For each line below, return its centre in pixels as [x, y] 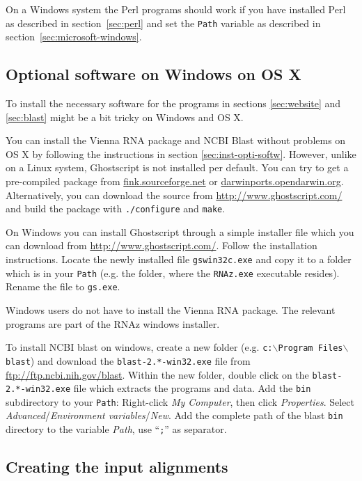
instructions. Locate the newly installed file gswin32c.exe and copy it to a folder [179, 259]
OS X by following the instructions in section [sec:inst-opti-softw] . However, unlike [181, 153]
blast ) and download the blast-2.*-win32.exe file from [128, 360]
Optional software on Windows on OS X [154, 74]
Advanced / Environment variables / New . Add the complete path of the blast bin [174, 415]
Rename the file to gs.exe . [63, 286]
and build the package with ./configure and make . [116, 208]
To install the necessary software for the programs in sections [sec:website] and [173, 103]
